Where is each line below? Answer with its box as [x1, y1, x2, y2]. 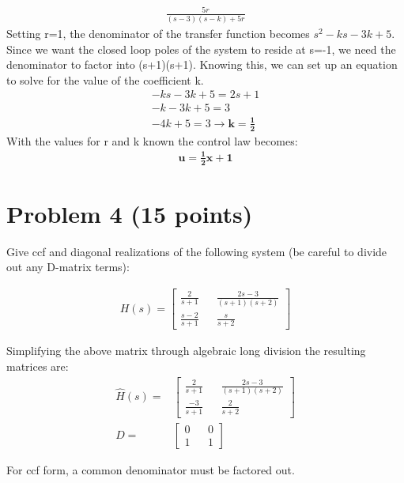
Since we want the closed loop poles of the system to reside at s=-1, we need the [6, 40, 396, 57]
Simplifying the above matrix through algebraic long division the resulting [6, 342, 366, 359]
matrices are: [6, 357, 69, 374]
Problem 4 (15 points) [6, 197, 253, 229]
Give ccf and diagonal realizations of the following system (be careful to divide [6, 243, 387, 259]
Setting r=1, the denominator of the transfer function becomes [6, 25, 310, 41]
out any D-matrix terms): [6, 258, 130, 275]
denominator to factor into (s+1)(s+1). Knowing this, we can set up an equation [6, 56, 398, 73]
